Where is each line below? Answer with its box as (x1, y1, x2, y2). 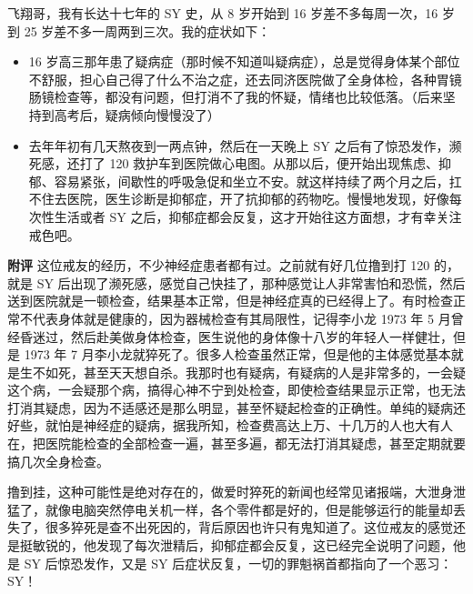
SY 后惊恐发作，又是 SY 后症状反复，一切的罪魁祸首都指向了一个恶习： (24, 553, 453, 572)
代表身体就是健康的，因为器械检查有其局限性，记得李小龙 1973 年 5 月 (32, 308, 451, 327)
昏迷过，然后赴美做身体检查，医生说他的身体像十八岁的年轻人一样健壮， (19, 327, 453, 346)
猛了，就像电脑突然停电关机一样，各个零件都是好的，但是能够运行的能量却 (7, 499, 453, 518)
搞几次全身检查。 (7, 451, 109, 470)
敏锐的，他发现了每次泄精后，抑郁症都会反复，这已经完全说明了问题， (32, 536, 453, 555)
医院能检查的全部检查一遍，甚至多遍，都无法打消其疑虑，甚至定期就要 (45, 434, 466, 453)
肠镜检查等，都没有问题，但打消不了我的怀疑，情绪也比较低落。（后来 (28, 87, 443, 106)
